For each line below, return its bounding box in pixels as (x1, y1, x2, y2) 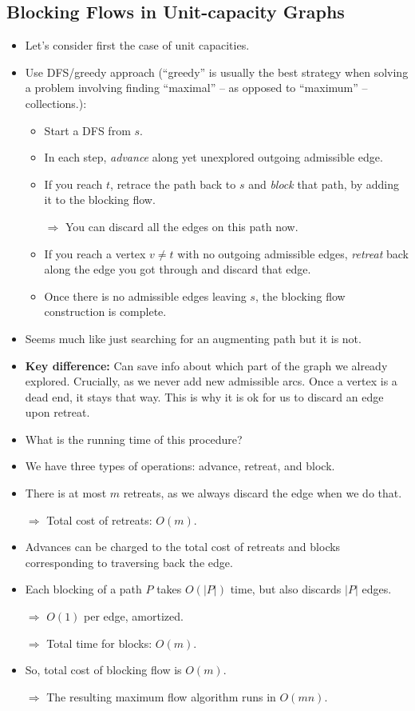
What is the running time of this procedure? (25, 430, 243, 447)
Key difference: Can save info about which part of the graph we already (25, 357, 388, 373)
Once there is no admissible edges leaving (44, 287, 247, 304)
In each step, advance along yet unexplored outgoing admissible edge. (44, 149, 383, 166)
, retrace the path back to (110, 175, 236, 192)
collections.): (25, 94, 87, 111)
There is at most (25, 485, 107, 501)
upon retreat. (25, 404, 90, 421)
